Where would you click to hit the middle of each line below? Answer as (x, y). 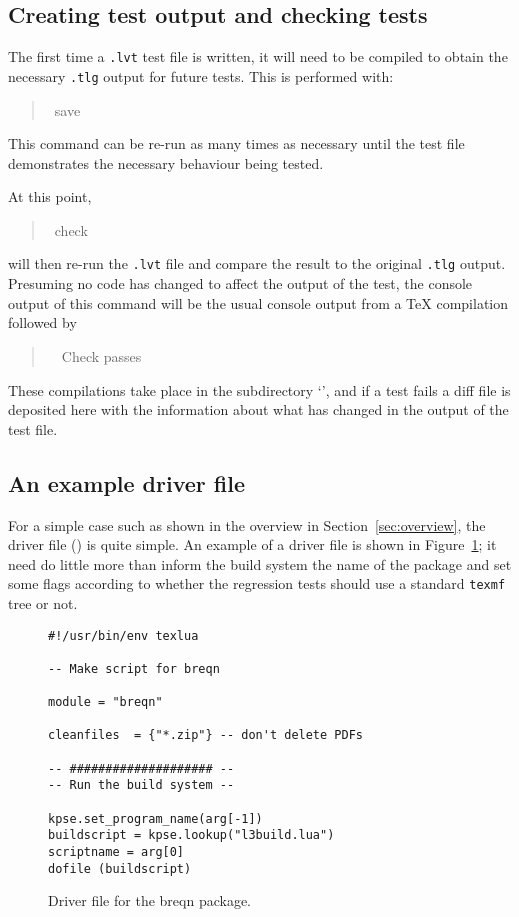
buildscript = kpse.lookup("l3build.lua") (191, 835)
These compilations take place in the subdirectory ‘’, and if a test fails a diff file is (259, 389)
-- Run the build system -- (141, 785)
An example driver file (127, 482)
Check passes (101, 355)
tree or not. (43, 602)
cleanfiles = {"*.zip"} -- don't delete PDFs (205, 735)
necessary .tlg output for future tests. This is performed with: (201, 75)
